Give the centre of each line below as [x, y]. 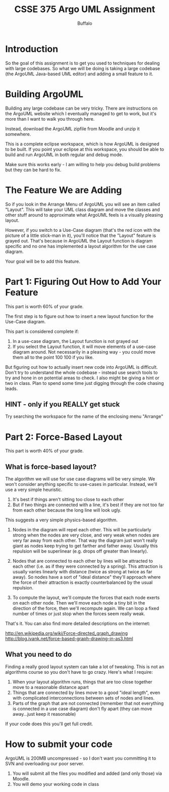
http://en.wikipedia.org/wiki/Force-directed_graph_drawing [66, 633]
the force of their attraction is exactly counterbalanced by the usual [82, 582]
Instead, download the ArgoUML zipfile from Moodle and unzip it [72, 129]
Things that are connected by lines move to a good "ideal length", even [86, 692]
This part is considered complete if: [42, 331]
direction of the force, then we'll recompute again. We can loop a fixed [86, 608]
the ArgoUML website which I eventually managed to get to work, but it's [81, 113]
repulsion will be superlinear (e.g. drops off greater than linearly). [80, 551]
